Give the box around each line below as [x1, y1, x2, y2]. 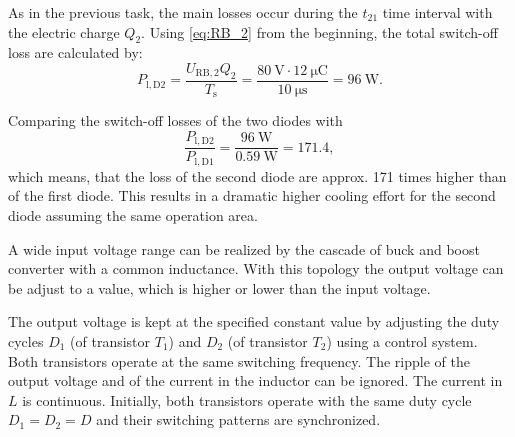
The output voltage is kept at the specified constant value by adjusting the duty [8, 311, 500, 332]
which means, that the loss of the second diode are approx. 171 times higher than [8, 165, 507, 186]
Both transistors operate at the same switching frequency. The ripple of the [8, 350, 470, 371]
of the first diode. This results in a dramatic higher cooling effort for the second [8, 185, 496, 206]
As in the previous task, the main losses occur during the [8, 2, 358, 22]
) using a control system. [326, 330, 478, 351]
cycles [8, 330, 44, 351]
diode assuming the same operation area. [8, 204, 258, 225]
